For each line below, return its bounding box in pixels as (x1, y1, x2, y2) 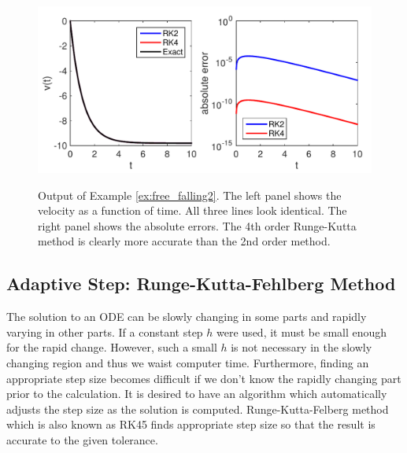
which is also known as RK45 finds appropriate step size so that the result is (6, 416, 376, 433)
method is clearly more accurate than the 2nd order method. (38, 233, 331, 249)
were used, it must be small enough (216, 323, 387, 340)
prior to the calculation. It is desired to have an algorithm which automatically (6, 385, 387, 402)
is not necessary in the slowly (231, 339, 372, 355)
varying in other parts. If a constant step (6, 323, 203, 340)
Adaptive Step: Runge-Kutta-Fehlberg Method (6, 271, 396, 296)
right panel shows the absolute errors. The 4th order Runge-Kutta (38, 217, 357, 234)
